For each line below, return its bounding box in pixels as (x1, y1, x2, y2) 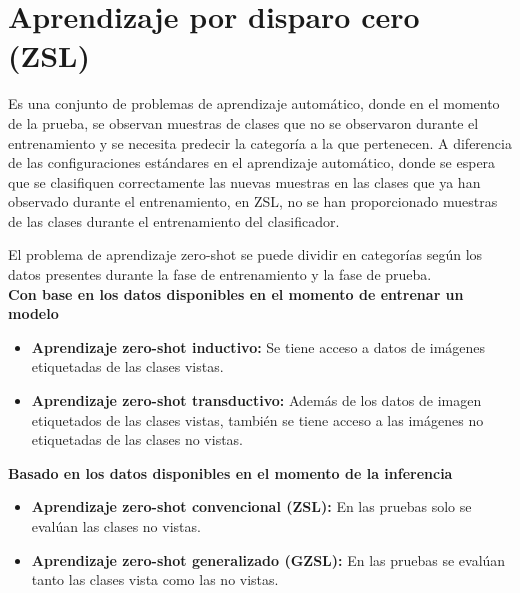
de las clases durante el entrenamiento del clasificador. (8, 210, 340, 231)
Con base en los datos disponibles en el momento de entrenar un (8, 283, 464, 304)
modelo (8, 303, 59, 324)
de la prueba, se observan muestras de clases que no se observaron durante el (8, 112, 479, 133)
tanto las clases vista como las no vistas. (31, 569, 279, 590)
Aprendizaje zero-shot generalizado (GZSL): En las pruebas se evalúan (31, 549, 506, 570)
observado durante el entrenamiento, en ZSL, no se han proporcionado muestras (8, 191, 498, 212)
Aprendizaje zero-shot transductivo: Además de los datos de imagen (31, 390, 482, 411)
